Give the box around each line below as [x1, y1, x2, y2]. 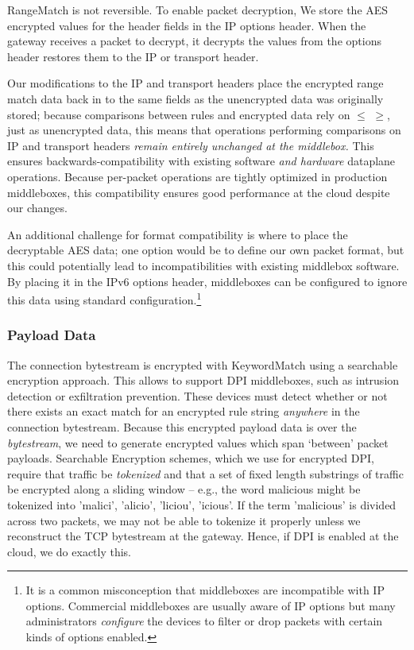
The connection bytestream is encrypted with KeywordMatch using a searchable [7, 356, 398, 373]
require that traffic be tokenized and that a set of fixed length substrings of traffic [7, 465, 404, 482]
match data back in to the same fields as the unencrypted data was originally [7, 90, 384, 106]
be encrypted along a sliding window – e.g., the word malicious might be [7, 481, 361, 497]
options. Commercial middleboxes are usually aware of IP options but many [25, 597, 396, 613]
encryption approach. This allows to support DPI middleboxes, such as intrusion [7, 372, 400, 389]
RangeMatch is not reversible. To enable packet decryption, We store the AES [7, 2, 389, 17]
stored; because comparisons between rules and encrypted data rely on [7, 106, 350, 122]
